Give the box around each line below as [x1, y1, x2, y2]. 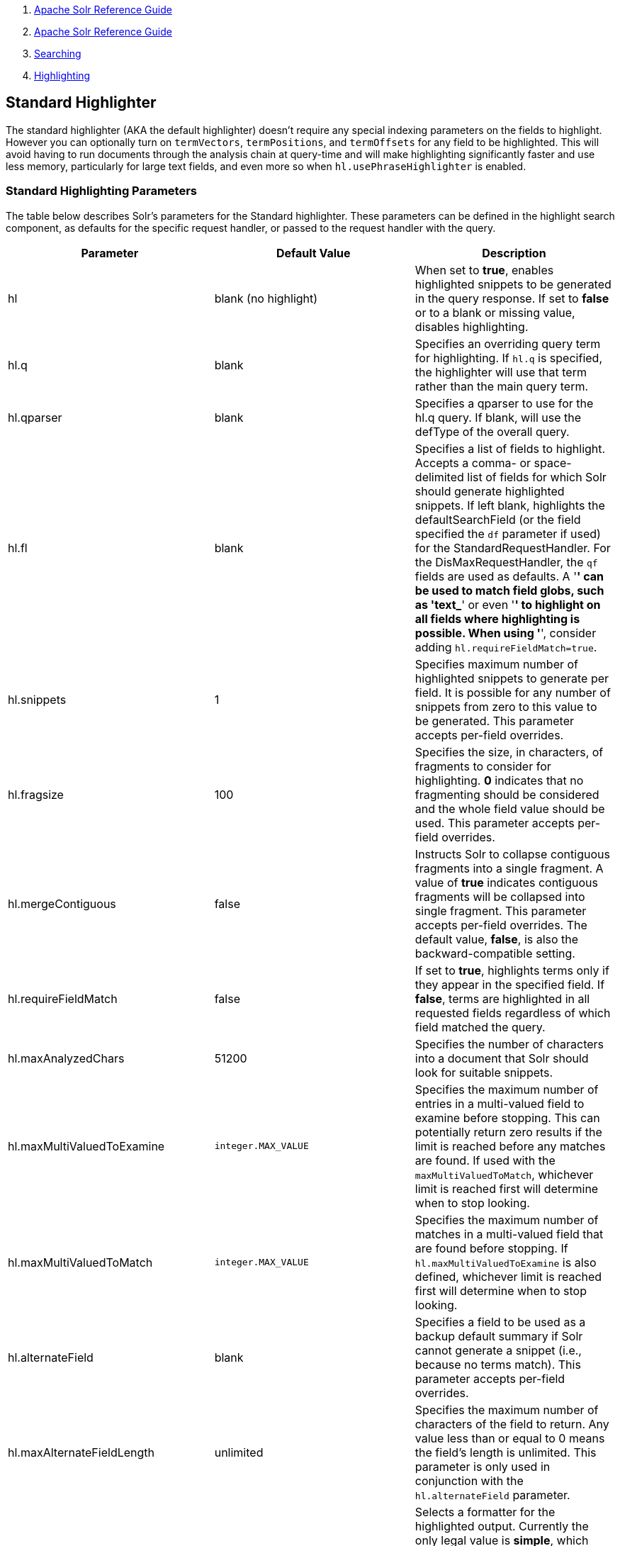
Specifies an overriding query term [415, 336, 601, 351]
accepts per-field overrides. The [415, 917, 587, 932]
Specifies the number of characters [415, 1036, 604, 1051]
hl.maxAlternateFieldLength [8, 1445, 155, 1460]
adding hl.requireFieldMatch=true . [415, 639, 597, 654]
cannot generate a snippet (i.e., [415, 1343, 582, 1357]
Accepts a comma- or [415, 455, 531, 470]
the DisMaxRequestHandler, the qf [415, 554, 598, 569]
